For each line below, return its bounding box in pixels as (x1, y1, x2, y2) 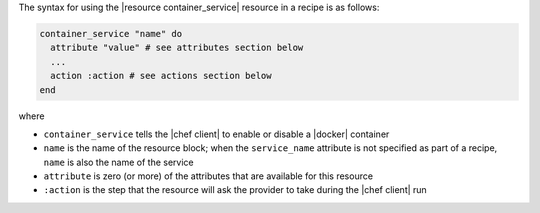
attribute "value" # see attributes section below (50, 42, 304, 54)
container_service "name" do (39, 28, 183, 39)
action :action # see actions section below (50, 70, 272, 82)
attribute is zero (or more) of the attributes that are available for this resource (43, 170, 374, 182)
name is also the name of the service (43, 156, 194, 168)
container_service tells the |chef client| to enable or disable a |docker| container (43, 128, 390, 140)
